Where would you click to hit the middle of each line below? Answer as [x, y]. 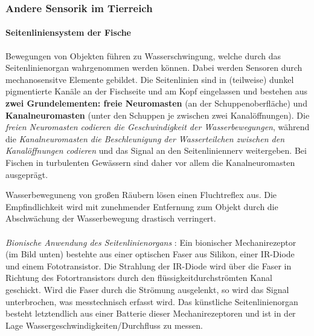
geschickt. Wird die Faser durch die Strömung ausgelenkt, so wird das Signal [147, 289]
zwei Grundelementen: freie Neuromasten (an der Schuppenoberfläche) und [156, 103]
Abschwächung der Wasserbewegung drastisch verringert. [111, 218]
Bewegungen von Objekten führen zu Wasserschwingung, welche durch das [143, 55]
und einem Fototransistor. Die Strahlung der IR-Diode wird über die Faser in [149, 265]
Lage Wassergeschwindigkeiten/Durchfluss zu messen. [104, 325]
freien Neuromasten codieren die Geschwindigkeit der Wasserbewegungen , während [158, 127]
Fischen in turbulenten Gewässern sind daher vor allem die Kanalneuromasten [150, 162]
